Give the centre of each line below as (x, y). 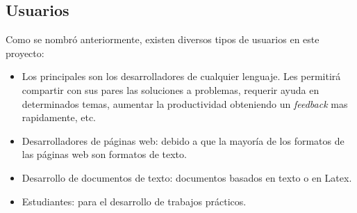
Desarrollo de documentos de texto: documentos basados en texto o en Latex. (187, 177)
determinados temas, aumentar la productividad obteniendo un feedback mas (185, 103)
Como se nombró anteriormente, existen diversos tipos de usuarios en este (163, 39)
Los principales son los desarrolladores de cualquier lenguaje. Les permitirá (181, 76)
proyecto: (25, 53)
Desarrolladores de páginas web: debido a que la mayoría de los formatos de (183, 140)
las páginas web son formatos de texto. (104, 154)
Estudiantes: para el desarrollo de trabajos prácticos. (134, 201)
